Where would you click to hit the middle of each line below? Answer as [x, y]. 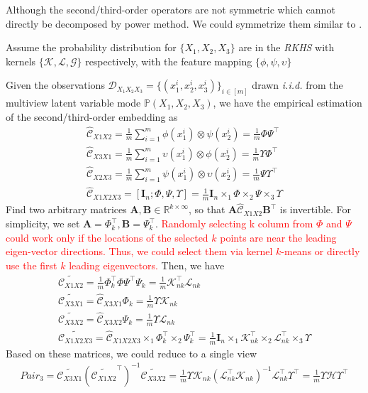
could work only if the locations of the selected [107, 237]
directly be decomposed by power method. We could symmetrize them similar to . [184, 23]
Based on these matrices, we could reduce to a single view [132, 353]
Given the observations [55, 85]
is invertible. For [316, 209]
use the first [32, 265]
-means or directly [320, 251]
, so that [207, 209]
